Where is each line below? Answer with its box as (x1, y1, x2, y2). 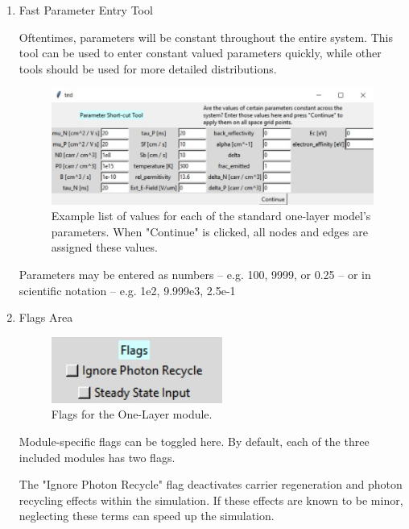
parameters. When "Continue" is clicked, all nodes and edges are (51, 223, 368, 240)
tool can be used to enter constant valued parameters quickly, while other (19, 44, 382, 61)
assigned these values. (51, 239, 158, 256)
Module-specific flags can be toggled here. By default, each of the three (19, 432, 370, 449)
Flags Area (19, 309, 73, 326)
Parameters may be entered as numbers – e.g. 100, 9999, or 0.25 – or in (19, 265, 371, 282)
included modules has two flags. (19, 448, 176, 465)
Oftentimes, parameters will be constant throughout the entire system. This (19, 28, 393, 45)
